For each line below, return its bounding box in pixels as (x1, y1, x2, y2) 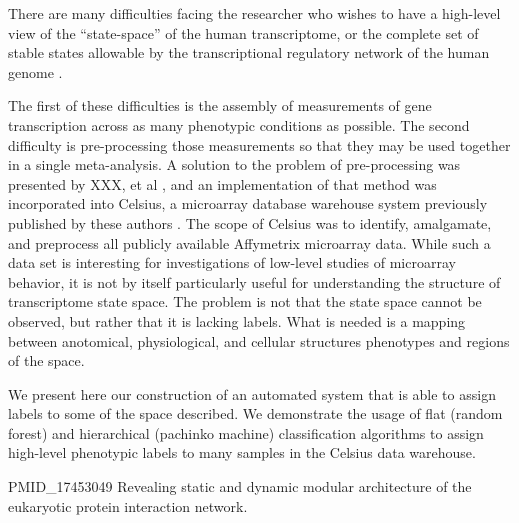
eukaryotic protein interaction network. (8, 495, 248, 516)
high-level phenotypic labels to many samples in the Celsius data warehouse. (8, 442, 476, 463)
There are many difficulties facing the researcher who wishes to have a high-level (8, 3, 501, 23)
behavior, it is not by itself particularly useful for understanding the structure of (8, 271, 501, 292)
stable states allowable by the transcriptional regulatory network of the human (8, 42, 490, 63)
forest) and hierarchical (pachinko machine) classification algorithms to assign (8, 422, 484, 443)
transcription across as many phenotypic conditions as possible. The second (8, 114, 470, 135)
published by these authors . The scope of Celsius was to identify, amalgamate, (8, 212, 492, 233)
